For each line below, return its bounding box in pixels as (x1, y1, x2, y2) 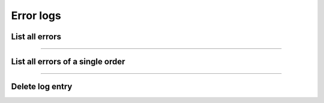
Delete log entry (11, 82, 73, 92)
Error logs (11, 9, 61, 22)
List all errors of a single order (11, 57, 125, 67)
